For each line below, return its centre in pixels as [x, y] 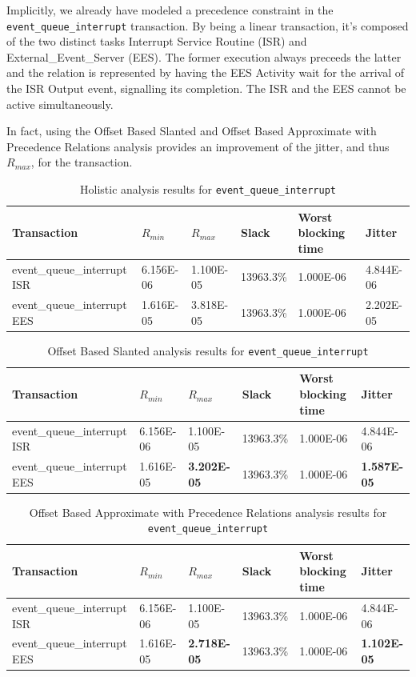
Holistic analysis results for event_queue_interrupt [208, 189]
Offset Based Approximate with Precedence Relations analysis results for [208, 512]
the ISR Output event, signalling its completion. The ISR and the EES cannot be [206, 88]
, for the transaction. [82, 162]
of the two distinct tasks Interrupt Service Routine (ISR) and [157, 41]
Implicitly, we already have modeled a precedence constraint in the [170, 10]
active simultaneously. [60, 104]
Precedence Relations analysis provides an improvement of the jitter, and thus [198, 146]
